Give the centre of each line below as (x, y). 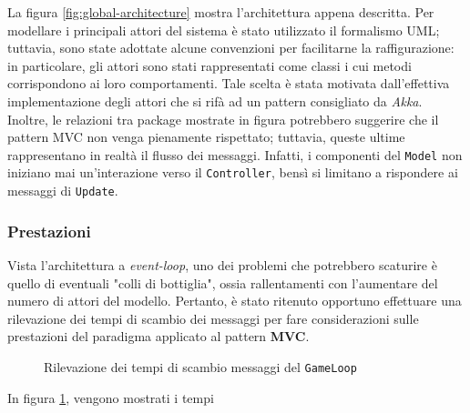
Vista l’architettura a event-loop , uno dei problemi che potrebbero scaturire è (222, 264)
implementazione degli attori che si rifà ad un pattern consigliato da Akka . (215, 101)
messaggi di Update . (63, 191)
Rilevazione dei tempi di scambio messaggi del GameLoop (200, 366)
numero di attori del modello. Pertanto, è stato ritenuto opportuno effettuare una (235, 301)
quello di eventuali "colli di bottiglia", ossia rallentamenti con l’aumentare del (223, 282)
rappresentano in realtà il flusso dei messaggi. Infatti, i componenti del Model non (235, 154)
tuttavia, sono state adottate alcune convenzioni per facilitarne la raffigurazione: (231, 48)
